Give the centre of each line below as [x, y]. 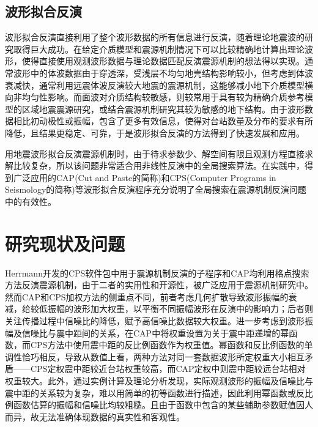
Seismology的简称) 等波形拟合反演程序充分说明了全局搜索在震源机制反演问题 [156, 189]
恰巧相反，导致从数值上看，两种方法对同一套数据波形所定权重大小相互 [163, 356]
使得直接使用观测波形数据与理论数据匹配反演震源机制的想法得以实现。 [163, 61]
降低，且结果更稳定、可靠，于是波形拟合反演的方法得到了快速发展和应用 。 [155, 132]
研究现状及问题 [65, 243]
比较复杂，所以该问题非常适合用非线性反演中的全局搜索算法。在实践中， [159, 165]
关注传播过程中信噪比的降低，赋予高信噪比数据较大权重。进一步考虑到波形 [155, 321]
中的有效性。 [31, 201]
